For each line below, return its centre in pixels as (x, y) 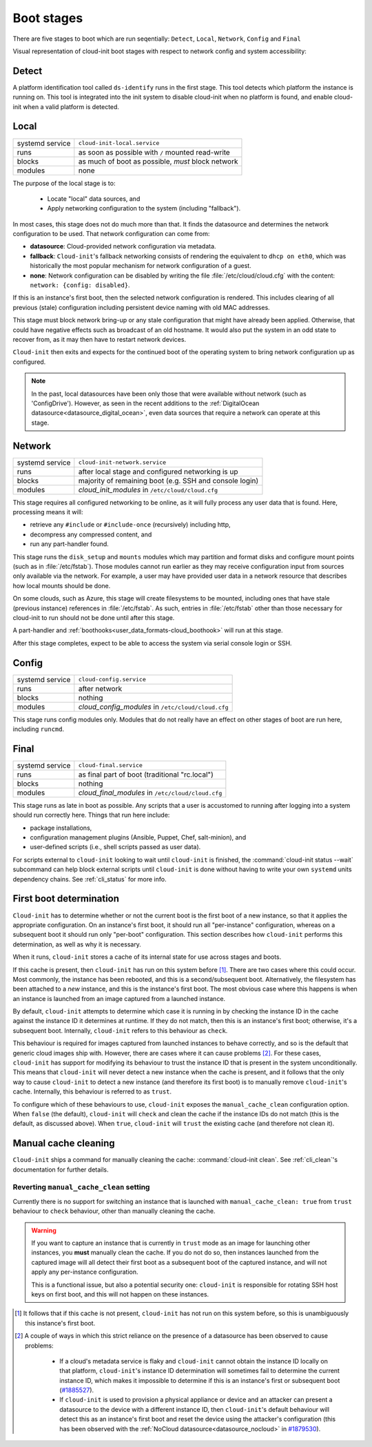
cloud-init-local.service (119, 143)
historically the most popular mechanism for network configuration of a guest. (141, 266)
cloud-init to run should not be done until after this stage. (94, 617)
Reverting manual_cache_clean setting (81, 1187)
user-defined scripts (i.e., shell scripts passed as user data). (115, 847)
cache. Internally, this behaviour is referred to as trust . (92, 1091)
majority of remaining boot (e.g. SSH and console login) (168, 480)
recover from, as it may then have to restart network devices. (99, 339)
